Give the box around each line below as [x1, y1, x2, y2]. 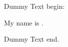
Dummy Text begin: [4, 1, 65, 11]
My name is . [4, 17, 44, 27]
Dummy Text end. [4, 34, 59, 44]
